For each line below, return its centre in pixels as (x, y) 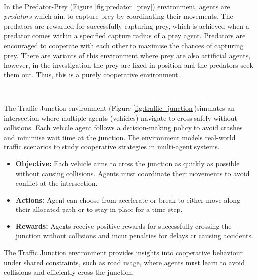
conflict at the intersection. (57, 183)
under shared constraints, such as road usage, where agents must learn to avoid (124, 262)
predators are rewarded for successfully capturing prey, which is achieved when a (127, 26)
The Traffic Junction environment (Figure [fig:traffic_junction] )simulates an (120, 107)
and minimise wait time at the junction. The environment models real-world (120, 137)
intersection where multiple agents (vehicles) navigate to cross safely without (121, 117)
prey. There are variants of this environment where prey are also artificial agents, (127, 55)
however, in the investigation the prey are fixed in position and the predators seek (128, 65)
